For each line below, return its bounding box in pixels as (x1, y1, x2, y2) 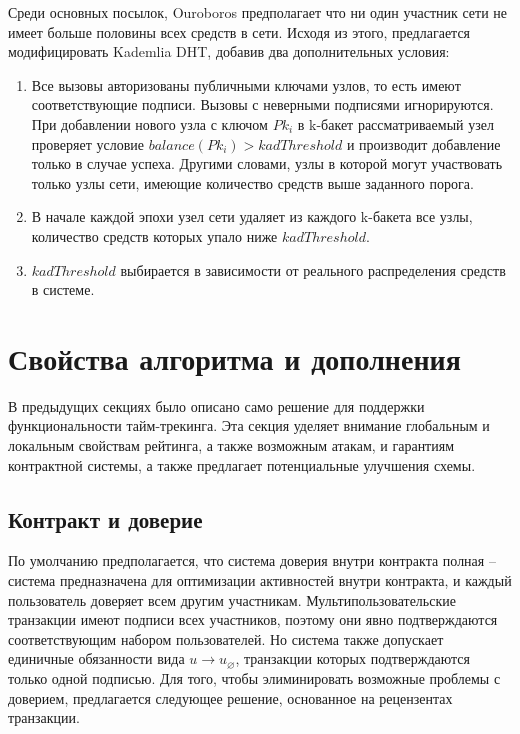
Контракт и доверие (8, 503, 203, 534)
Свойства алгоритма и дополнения (8, 337, 461, 378)
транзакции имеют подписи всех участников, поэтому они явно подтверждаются (8, 609, 498, 630)
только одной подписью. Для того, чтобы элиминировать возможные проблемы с (8, 667, 501, 688)
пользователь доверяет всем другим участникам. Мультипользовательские (8, 589, 456, 610)
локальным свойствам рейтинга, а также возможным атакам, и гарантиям (8, 435, 455, 456)
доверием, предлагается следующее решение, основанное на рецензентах (8, 687, 453, 708)
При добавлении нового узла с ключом (31, 113, 268, 134)
